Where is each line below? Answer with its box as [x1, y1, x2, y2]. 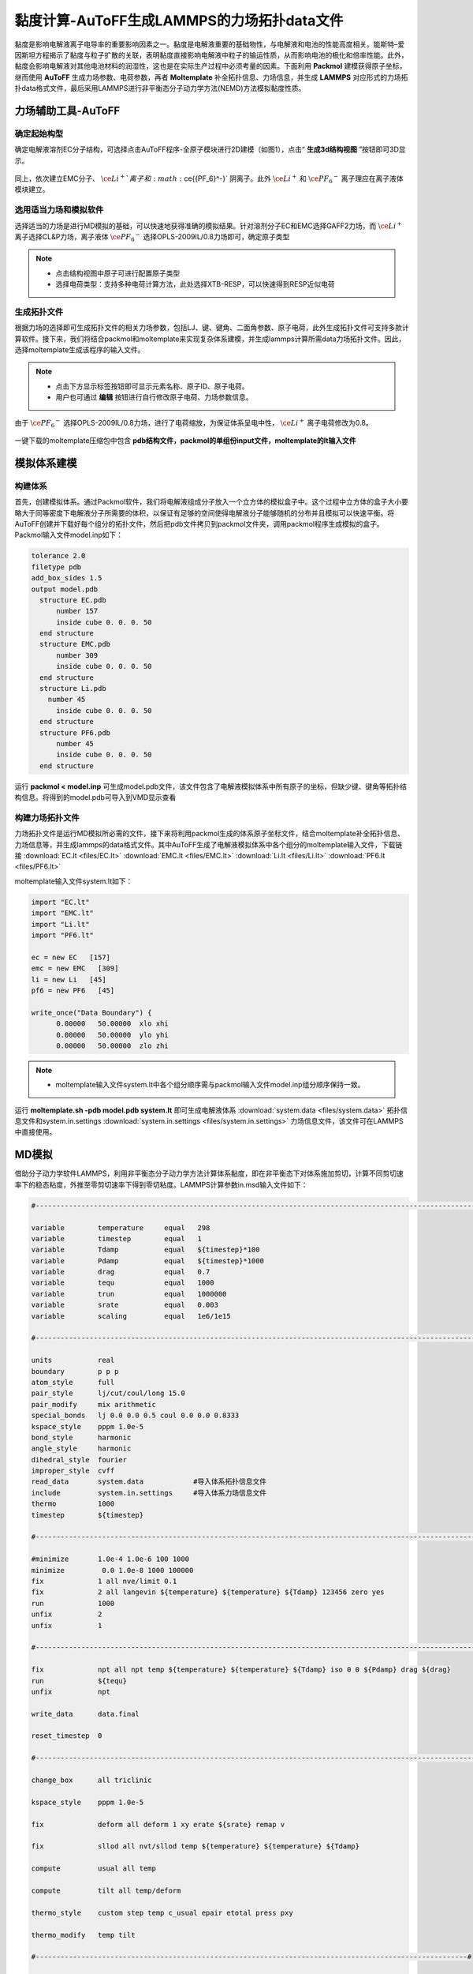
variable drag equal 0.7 [31, 1267, 210, 1277]
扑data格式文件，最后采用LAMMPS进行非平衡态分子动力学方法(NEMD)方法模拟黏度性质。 [14, 84, 306, 93]
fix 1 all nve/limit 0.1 [31, 1577, 177, 1586]
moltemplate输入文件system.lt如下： [14, 876, 133, 886]
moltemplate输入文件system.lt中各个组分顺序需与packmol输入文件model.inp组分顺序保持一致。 [55, 1080, 365, 1090]
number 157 [56, 606, 99, 616]
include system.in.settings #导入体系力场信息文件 [31, 1488, 267, 1497]
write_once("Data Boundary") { [31, 1008, 153, 1017]
